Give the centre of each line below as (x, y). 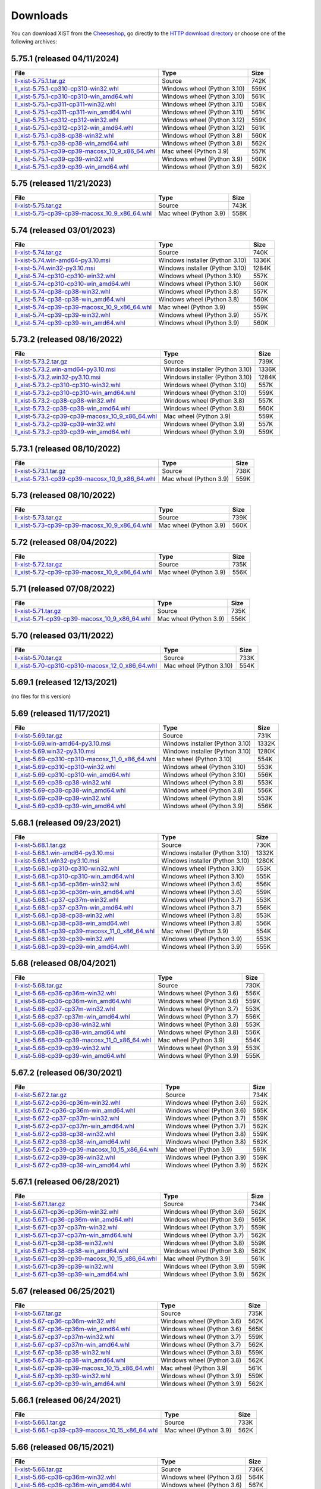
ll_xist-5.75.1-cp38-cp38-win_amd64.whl (72, 143)
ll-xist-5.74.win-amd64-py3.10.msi (62, 260)
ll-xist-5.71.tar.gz (38, 611)
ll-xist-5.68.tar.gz (38, 986)
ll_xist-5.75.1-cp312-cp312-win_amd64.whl (74, 127)
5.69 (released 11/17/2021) (61, 714)
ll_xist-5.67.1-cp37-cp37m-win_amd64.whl (74, 1235)
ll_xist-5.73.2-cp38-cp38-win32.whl (65, 401)
